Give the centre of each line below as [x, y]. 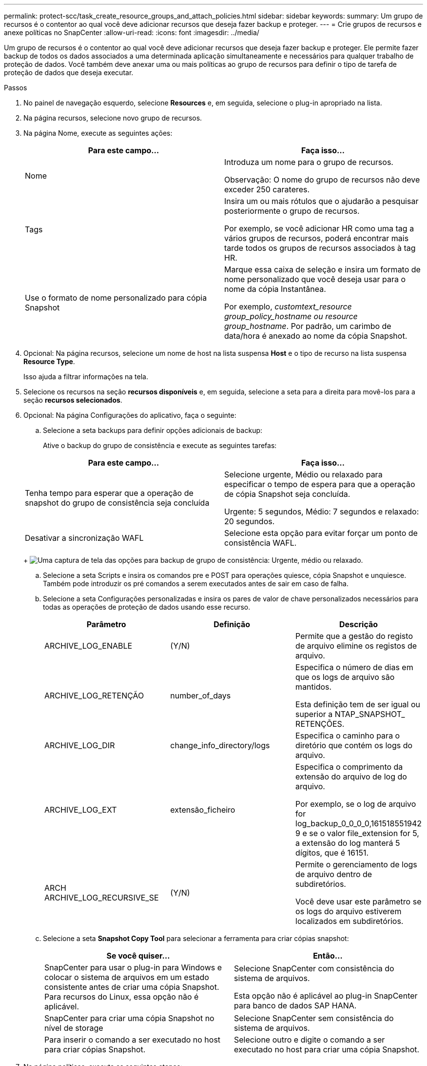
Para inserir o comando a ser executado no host [133, 1040]
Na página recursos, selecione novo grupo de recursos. [113, 118]
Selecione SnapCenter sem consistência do [314, 1018]
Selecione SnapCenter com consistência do [314, 968]
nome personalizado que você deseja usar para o [315, 279]
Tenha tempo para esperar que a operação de [109, 493]
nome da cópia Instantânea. [275, 289]
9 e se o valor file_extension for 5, [357, 833]
